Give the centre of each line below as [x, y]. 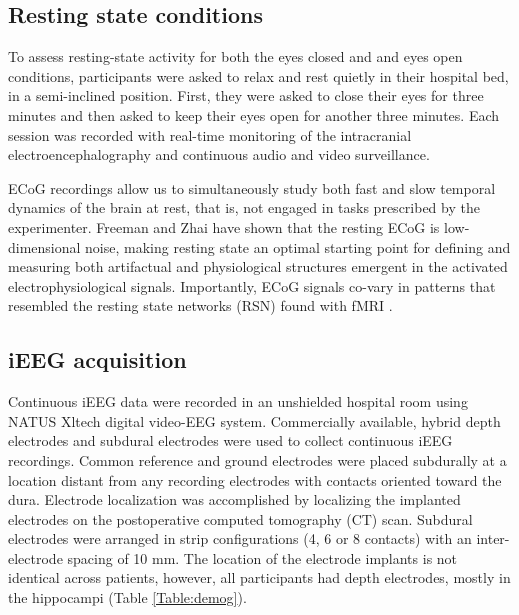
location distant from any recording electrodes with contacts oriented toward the [255, 479]
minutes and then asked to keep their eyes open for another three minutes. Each [254, 114]
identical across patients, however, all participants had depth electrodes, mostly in [259, 577]
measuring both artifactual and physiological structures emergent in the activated [258, 266]
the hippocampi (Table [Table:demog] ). [127, 597]
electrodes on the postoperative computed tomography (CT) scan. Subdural [240, 518]
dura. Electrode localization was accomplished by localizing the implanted [234, 499]
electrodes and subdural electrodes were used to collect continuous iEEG [230, 440]
